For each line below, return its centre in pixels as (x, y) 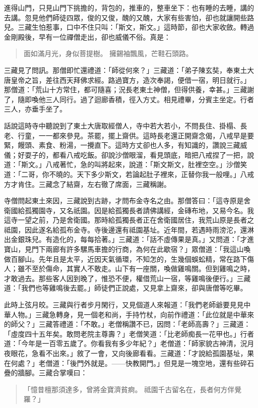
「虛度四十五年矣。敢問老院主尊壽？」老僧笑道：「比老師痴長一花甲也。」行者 (129, 333)
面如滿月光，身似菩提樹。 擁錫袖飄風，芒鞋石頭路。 (108, 53)
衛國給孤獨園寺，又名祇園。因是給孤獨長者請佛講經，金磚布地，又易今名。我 (129, 210)
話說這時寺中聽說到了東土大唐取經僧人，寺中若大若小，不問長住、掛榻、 (122, 125)
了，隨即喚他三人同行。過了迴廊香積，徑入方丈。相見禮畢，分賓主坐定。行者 (129, 99)
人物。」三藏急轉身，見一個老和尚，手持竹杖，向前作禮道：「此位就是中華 (129, 314)
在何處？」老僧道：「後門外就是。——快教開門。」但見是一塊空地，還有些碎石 (129, 363)
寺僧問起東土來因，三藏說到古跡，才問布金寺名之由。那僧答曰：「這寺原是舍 (127, 201)
